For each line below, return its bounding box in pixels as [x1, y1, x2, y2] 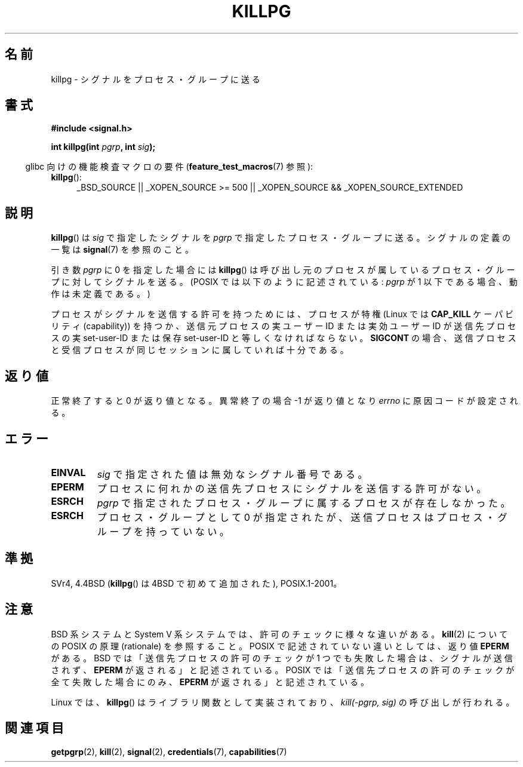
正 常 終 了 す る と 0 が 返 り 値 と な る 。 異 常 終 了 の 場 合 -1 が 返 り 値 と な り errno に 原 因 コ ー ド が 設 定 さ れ [51, 395, 518, 406]
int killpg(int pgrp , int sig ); [51, 142, 156, 152]
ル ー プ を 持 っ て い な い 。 [97, 525, 229, 538]
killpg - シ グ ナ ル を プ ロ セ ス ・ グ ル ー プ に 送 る [51, 73, 260, 84]
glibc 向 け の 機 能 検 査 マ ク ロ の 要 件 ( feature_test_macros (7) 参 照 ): [25, 161, 313, 172]
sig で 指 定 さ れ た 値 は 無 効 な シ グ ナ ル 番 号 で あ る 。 [97, 468, 368, 480]
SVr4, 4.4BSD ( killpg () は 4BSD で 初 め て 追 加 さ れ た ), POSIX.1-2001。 [51, 578, 342, 588]
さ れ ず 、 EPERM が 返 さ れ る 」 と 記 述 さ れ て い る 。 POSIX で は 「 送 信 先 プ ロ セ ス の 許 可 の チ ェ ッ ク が [51, 664, 515, 675]
